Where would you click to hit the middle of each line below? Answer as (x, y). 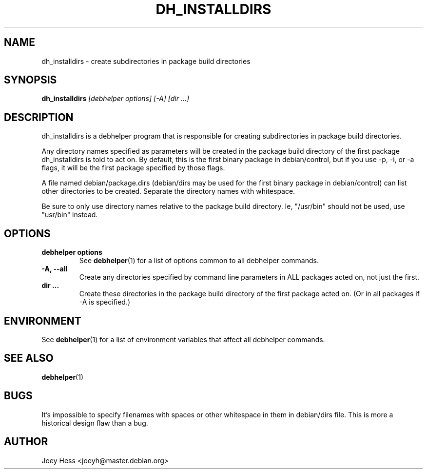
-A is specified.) (105, 302)
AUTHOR (26, 442)
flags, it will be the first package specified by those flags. (133, 168)
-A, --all (55, 269)
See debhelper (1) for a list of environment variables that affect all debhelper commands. (183, 339)
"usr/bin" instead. (70, 215)
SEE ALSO (29, 358)
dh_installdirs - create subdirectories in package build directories (146, 61)
